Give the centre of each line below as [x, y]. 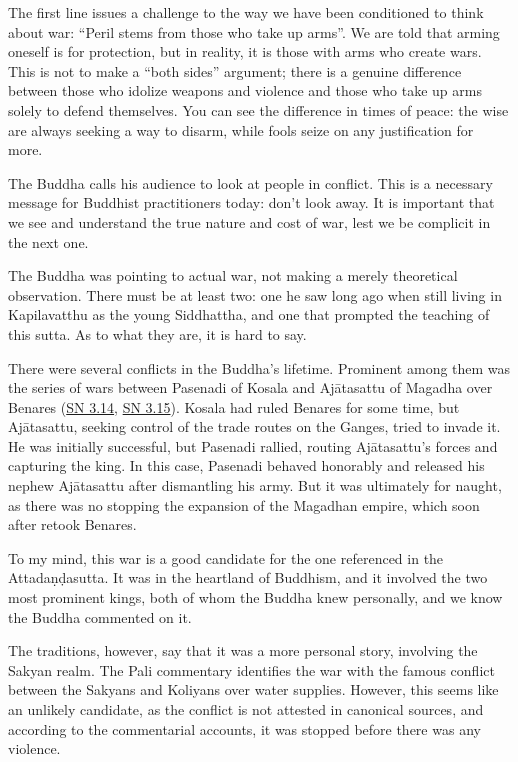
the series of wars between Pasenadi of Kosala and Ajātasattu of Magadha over [250, 387]
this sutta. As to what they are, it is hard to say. [157, 333]
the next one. [48, 241]
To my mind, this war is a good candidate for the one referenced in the [226, 557]
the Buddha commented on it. [100, 616]
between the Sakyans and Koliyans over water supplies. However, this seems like [253, 689]
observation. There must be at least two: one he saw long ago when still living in [255, 294]
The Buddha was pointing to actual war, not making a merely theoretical [233, 275]
